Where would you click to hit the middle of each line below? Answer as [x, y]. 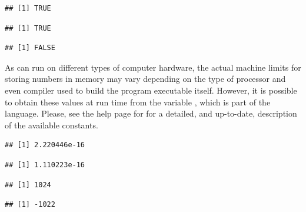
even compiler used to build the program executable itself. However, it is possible [151, 90]
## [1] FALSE [30, 48]
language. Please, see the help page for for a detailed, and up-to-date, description [151, 113]
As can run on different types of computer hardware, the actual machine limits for [153, 67]
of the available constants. [51, 125]
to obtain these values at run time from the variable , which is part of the [138, 102]
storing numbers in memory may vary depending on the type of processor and [145, 79]
